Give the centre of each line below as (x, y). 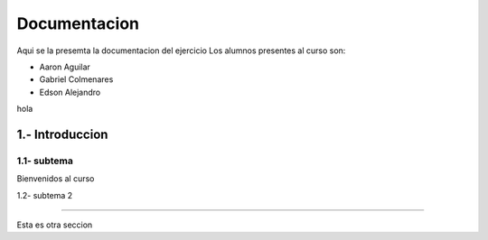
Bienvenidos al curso (56, 179)
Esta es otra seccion (55, 225)
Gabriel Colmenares (76, 79)
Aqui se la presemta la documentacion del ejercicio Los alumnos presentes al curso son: (181, 51)
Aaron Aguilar (65, 67)
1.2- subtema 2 (45, 195)
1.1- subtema (45, 161)
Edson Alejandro (70, 92)
